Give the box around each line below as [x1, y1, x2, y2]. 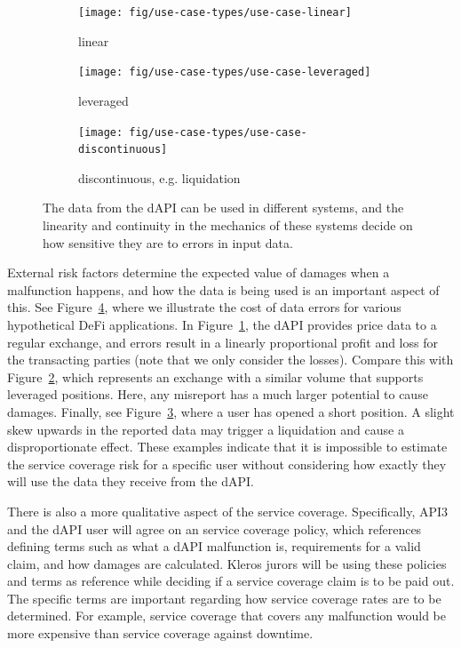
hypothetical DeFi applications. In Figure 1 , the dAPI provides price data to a [7, 315, 437, 333]
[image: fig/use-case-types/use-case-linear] [78, 6, 352, 19]
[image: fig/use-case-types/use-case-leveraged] [78, 66, 371, 79]
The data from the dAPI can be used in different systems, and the [43, 198, 404, 217]
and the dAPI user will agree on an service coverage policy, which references [7, 519, 422, 538]
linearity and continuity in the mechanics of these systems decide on [43, 216, 413, 234]
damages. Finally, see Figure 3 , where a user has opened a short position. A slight [7, 402, 455, 420]
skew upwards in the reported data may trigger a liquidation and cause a [7, 420, 404, 438]
